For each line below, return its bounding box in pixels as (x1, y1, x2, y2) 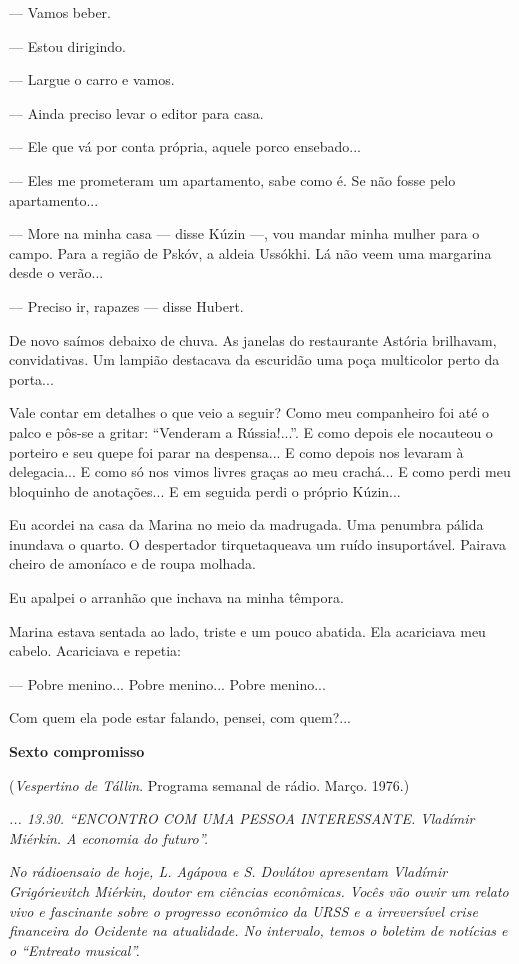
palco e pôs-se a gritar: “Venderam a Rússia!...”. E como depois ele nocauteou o (9, 421, 493, 442)
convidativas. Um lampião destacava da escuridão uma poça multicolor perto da (9, 349, 500, 370)
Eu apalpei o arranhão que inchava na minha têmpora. (9, 587, 344, 608)
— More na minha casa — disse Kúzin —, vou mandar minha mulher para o (9, 223, 480, 244)
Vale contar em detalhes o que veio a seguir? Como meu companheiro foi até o (9, 402, 490, 423)
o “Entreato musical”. (9, 939, 140, 960)
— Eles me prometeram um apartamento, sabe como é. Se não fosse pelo (9, 169, 456, 190)
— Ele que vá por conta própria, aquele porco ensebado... (9, 136, 362, 157)
